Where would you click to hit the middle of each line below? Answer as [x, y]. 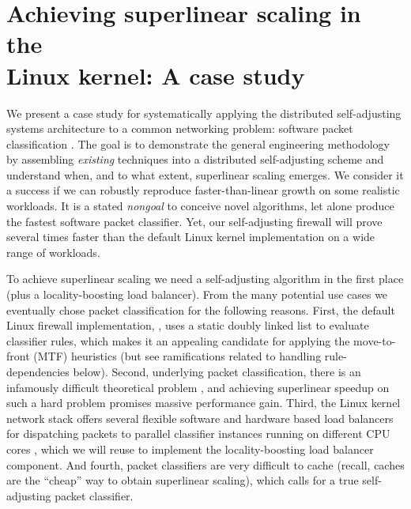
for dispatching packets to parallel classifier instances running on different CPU [198, 434]
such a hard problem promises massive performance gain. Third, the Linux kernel [204, 403]
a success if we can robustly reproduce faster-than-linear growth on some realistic [203, 190]
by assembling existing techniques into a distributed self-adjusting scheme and [195, 159]
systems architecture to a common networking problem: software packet [180, 128]
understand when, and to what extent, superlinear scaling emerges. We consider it [205, 174]
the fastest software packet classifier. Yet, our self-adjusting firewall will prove [194, 221]
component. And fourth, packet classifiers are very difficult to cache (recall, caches [205, 464]
